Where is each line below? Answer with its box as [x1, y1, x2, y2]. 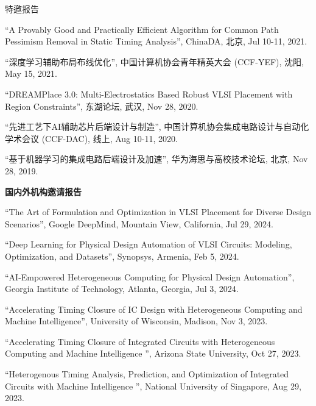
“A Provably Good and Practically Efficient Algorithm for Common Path [5, 23, 279, 35]
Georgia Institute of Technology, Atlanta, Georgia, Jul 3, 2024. [5, 282, 239, 295]
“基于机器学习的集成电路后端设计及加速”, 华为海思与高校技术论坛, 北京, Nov [5, 152, 308, 165]
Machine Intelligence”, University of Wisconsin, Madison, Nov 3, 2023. [5, 315, 268, 327]
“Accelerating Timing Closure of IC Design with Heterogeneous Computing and [5, 302, 303, 315]
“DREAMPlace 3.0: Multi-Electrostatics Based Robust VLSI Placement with [5, 87, 293, 100]
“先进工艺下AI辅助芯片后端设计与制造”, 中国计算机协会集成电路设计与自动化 [5, 120, 309, 133]
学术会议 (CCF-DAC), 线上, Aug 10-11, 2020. [5, 132, 178, 144]
